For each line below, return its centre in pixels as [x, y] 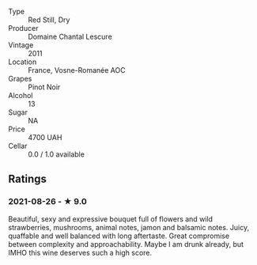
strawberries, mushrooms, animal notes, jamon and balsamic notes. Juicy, [129, 227]
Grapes [20, 79]
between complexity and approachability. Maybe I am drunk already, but [126, 244]
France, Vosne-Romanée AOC [77, 70]
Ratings [28, 179]
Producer [23, 28]
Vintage [21, 45]
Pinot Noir [44, 87]
